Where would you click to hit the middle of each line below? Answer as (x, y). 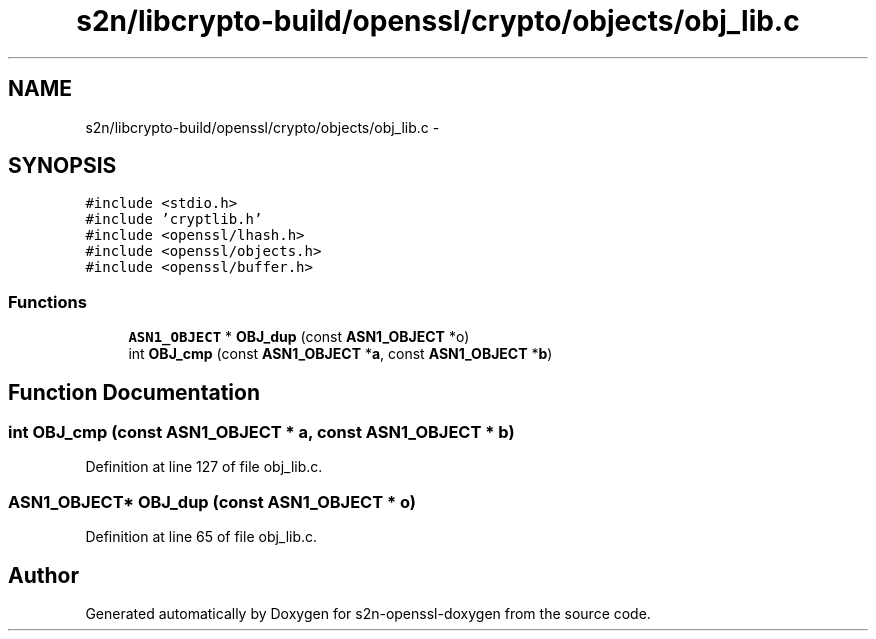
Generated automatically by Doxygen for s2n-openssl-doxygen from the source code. (368, 613)
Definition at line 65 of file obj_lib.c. (201, 537)
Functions (47, 301)
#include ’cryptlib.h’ (174, 219)
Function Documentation (134, 392)
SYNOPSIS (62, 166)
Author (43, 575)
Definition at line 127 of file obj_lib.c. (204, 467)
